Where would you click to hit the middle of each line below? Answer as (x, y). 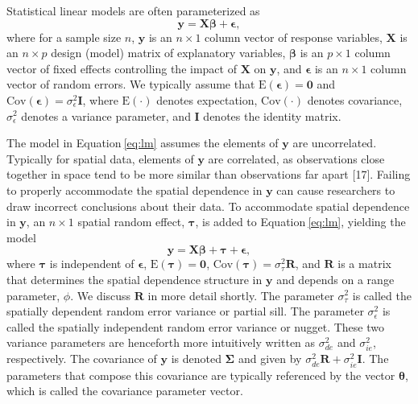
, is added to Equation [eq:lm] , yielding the (300, 222)
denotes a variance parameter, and (106, 115)
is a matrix (364, 264)
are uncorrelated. (335, 143)
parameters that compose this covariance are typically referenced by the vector (201, 375)
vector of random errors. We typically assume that (131, 84)
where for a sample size (64, 37)
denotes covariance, (355, 99)
